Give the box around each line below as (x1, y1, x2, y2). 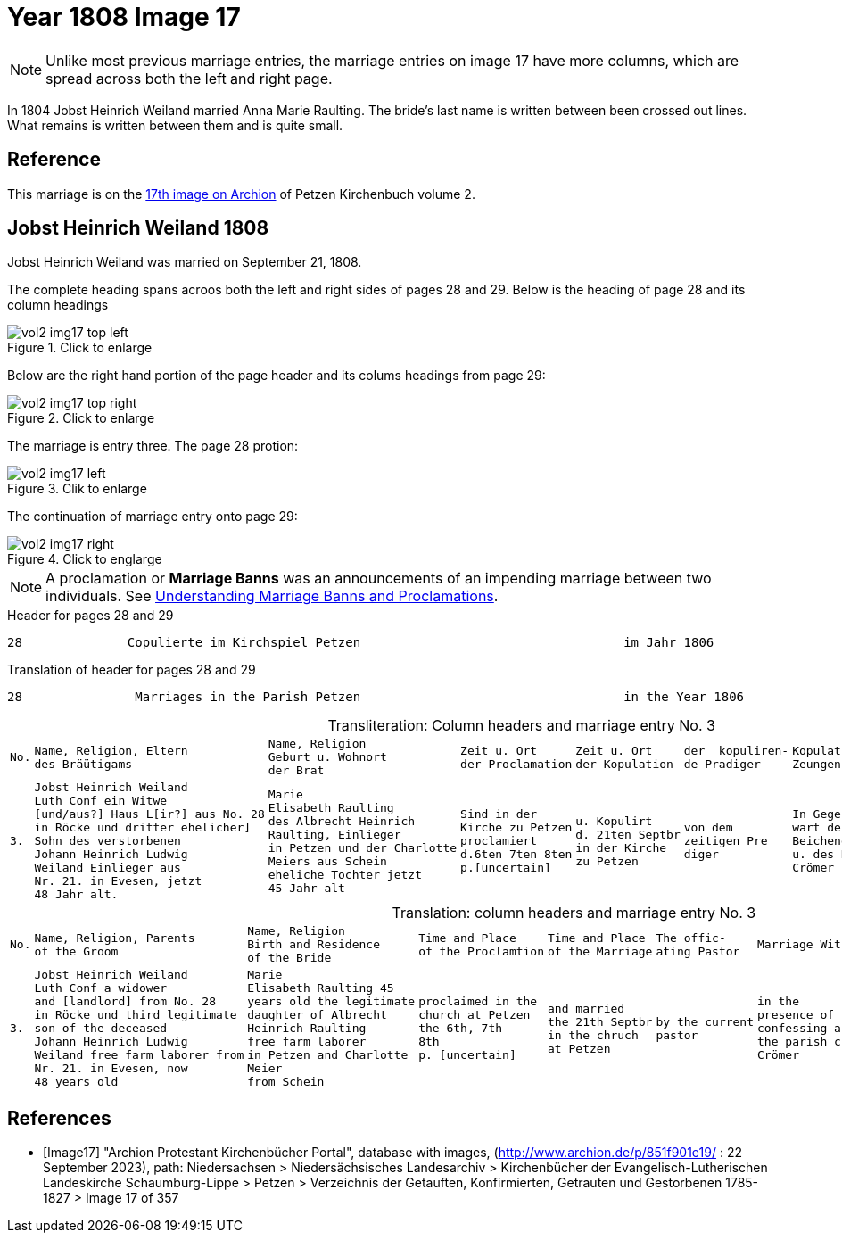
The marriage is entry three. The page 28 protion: (7, 438, 299, 454)
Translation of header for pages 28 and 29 (7, 662, 256, 678)
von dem (683, 821, 733, 835)
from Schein (247, 1075, 325, 1089)
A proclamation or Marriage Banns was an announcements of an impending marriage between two (45, 569, 712, 588)
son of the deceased (34, 1021, 168, 1036)
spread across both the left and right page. (45, 69, 333, 87)
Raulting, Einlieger (268, 827, 401, 841)
